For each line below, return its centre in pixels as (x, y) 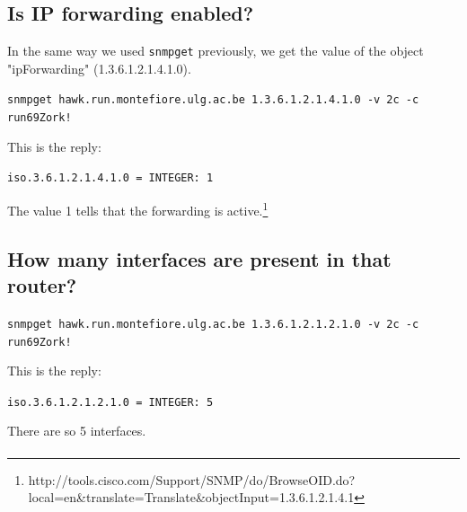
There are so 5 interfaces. (77, 431)
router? (42, 285)
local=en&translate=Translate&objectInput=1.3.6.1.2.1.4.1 (191, 497)
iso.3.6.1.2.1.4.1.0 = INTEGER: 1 (110, 178)
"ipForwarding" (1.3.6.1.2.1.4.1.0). (99, 68)
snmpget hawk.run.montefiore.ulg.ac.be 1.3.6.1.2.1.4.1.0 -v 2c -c (213, 100)
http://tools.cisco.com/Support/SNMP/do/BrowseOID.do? (192, 479)
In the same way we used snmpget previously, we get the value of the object (216, 51)
